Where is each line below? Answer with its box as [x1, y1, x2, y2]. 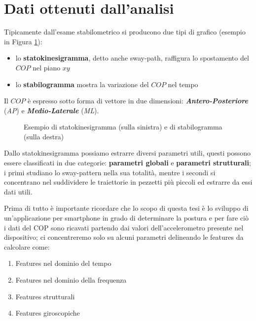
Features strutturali [15, 291, 75, 301]
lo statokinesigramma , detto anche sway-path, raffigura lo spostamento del [15, 53, 249, 63]
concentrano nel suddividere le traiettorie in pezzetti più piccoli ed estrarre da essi [4, 177, 253, 187]
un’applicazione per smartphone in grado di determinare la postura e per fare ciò [4, 213, 249, 223]
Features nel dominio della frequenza [15, 275, 127, 285]
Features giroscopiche [15, 308, 80, 318]
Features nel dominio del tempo [15, 258, 111, 268]
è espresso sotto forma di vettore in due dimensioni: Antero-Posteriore [27, 96, 248, 106]
